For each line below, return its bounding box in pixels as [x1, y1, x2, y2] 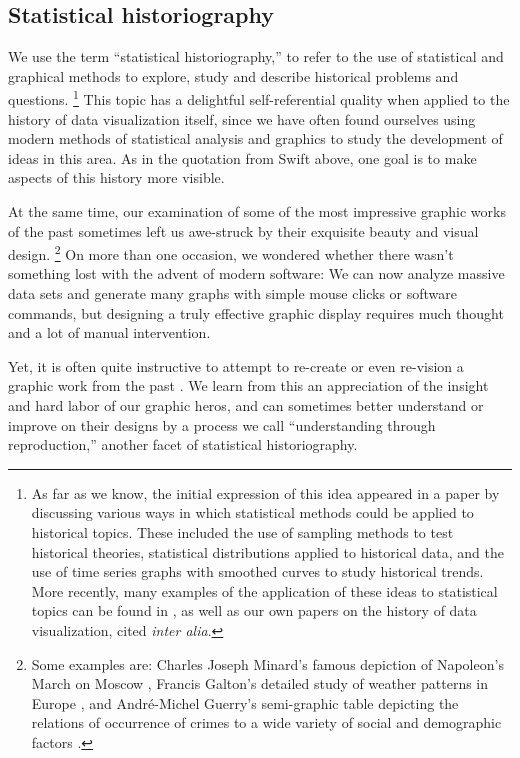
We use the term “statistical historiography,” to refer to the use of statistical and [8, 46, 504, 67]
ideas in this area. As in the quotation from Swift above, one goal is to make [8, 147, 477, 168]
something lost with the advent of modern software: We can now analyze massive [8, 263, 505, 284]
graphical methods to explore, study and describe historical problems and [8, 65, 459, 86]
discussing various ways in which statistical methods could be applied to [31, 502, 474, 523]
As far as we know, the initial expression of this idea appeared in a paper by [31, 482, 500, 503]
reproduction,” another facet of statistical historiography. [8, 434, 358, 455]
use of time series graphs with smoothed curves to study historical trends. [31, 561, 484, 582]
